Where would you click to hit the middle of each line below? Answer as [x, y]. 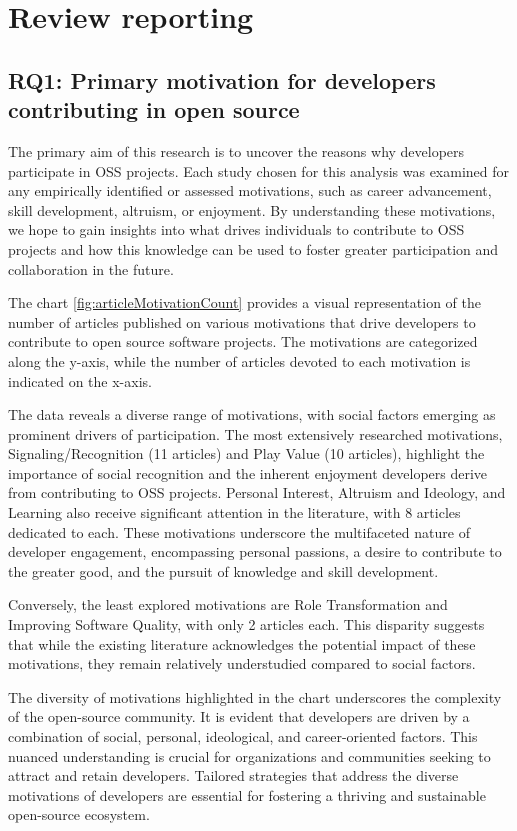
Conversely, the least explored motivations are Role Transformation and [228, 604]
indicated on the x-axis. [80, 380]
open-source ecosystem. [79, 814]
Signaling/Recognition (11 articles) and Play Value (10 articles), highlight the [246, 453]
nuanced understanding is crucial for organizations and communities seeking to [249, 755]
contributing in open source [154, 109]
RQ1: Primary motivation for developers [222, 79]
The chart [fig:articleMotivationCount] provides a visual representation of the [244, 302]
